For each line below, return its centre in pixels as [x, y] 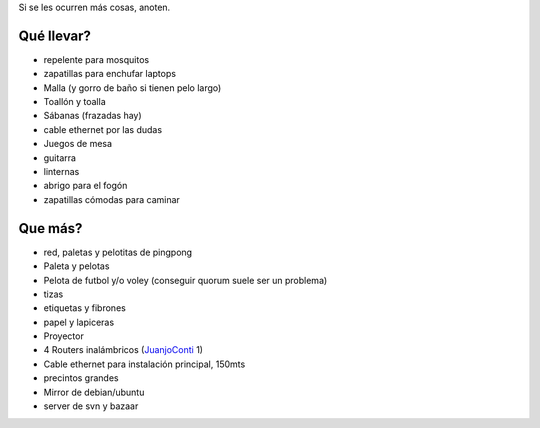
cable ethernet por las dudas [103, 129]
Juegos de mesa [78, 144]
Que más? [50, 228]
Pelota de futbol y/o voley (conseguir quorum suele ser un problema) [185, 280]
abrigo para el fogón [85, 186]
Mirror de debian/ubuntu [94, 392]
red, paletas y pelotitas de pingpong [118, 252]
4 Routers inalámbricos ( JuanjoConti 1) [123, 350]
